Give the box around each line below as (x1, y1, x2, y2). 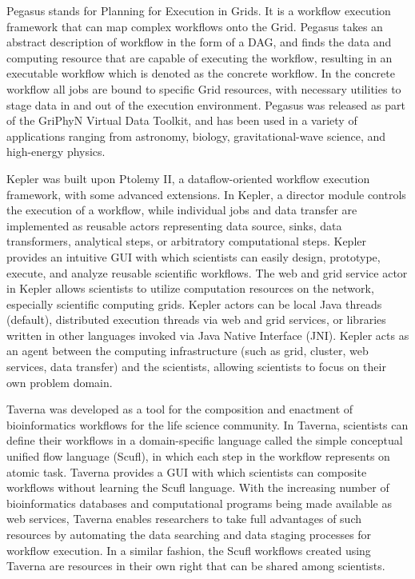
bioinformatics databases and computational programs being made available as (6, 494, 392, 511)
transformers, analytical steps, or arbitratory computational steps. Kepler (6, 233, 366, 250)
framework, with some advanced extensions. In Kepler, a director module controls (6, 186, 406, 202)
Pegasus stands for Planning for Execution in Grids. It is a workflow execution (6, 2, 391, 18)
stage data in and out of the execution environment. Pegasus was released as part (6, 96, 405, 113)
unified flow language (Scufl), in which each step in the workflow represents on (6, 448, 390, 465)
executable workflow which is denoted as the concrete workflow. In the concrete (6, 65, 395, 82)
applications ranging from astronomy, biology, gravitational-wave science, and (6, 127, 386, 144)
